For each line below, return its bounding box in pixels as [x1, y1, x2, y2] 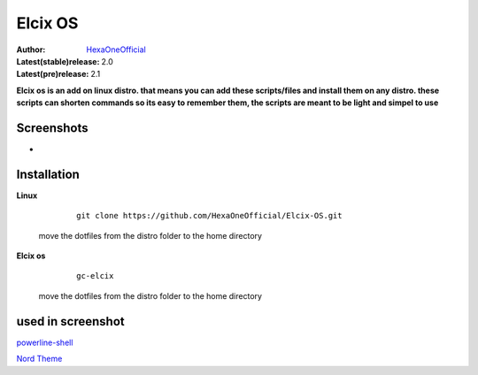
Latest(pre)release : [16, 69, 89, 80]
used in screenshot [16, 314, 125, 329]
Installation [16, 166, 80, 181]
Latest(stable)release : [16, 56, 100, 66]
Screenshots [16, 120, 89, 135]
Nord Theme [16, 354, 63, 364]
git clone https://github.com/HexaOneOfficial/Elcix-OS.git [76, 210, 343, 221]
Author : [16, 44, 46, 55]
